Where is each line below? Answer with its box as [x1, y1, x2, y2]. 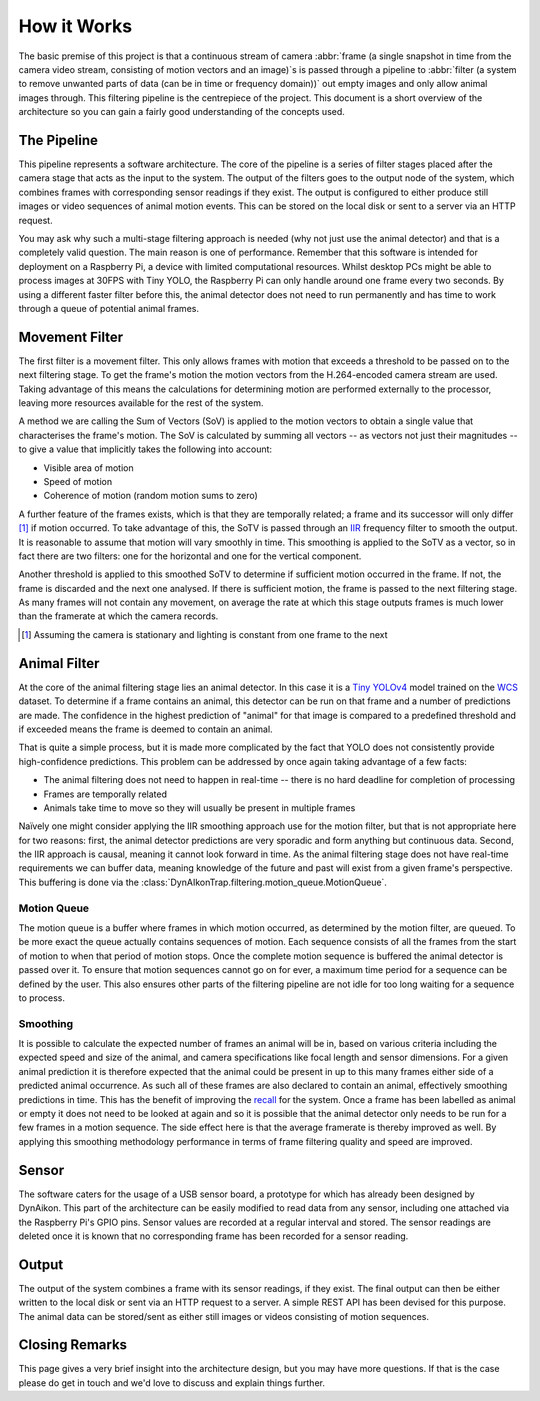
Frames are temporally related [43, 788, 167, 800]
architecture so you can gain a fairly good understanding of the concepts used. [18, 106, 345, 118]
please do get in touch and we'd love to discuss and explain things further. [18, 1376, 325, 1389]
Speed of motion [43, 475, 113, 487]
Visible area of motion [43, 461, 134, 474]
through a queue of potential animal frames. [18, 302, 200, 314]
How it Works [18, 15, 133, 37]
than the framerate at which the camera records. [18, 610, 219, 622]
